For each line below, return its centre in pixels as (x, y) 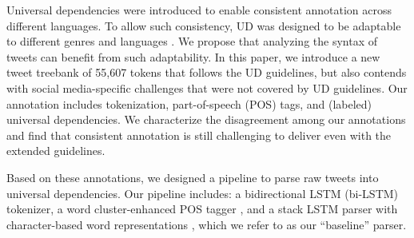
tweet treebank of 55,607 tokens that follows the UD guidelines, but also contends (207, 72)
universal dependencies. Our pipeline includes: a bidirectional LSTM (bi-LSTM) (203, 193)
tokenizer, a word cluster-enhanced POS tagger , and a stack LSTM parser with (202, 209)
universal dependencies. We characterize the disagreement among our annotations (206, 119)
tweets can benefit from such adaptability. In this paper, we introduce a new (193, 56)
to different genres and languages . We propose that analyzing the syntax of (192, 41)
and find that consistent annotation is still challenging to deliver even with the (199, 135)
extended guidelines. (56, 151)
